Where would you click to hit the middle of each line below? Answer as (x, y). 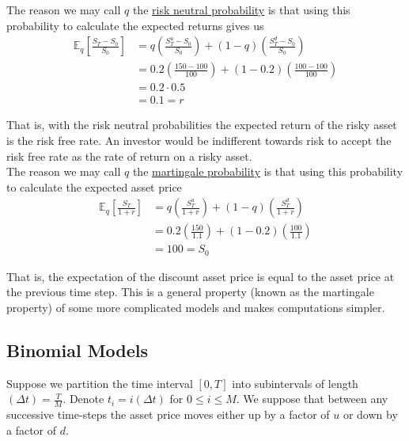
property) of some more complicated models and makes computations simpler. (196, 308)
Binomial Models (78, 350)
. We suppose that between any (312, 399)
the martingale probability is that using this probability (268, 171)
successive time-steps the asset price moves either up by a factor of (168, 414)
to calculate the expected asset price (94, 186)
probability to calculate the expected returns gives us (135, 25)
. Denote (83, 399)
